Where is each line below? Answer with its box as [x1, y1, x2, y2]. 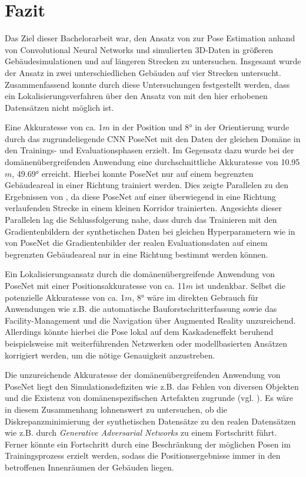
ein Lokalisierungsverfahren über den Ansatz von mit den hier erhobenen [5, 90, 268, 102]
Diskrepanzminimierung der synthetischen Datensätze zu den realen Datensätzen [5, 415, 296, 427]
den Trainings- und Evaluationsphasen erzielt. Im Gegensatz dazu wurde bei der [5, 144, 294, 156]
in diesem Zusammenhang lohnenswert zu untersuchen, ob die [5, 403, 227, 415]
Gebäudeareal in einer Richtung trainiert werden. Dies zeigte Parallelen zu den [5, 179, 289, 191]
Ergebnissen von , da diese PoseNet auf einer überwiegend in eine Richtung [5, 190, 276, 202]
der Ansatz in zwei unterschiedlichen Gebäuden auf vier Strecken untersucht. [5, 66, 281, 78]
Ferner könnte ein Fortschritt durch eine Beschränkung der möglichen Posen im [5, 437, 291, 450]
